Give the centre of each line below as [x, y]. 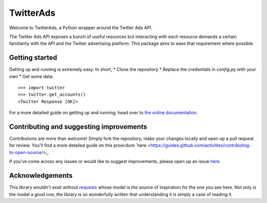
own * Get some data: [31, 76]
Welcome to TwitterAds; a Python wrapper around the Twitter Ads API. [81, 28]
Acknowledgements [41, 176]
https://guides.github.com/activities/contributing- [201, 145]
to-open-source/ [26, 152]
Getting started [33, 58]
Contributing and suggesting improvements [78, 127]
